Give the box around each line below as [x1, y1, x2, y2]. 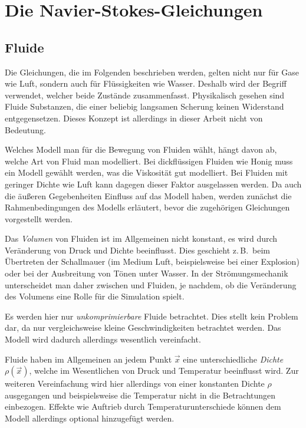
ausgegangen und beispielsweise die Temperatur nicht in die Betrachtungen [5, 389, 276, 401]
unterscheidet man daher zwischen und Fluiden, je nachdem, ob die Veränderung [5, 278, 297, 291]
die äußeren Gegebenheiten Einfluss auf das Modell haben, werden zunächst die [5, 189, 292, 202]
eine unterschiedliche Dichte [183, 353, 284, 365]
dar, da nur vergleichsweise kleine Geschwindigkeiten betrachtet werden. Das [5, 321, 281, 334]
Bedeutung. [5, 123, 46, 136]
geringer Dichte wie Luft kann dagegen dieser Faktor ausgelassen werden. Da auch [5, 177, 302, 190]
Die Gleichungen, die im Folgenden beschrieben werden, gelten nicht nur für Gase [5, 65, 300, 78]
